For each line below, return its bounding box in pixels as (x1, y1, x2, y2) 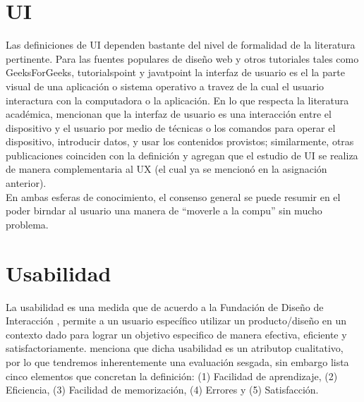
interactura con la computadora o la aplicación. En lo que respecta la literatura (6, 92, 349, 107)
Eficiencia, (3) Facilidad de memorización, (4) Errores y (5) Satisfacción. (6, 382, 319, 397)
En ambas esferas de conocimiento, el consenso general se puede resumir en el (6, 189, 341, 204)
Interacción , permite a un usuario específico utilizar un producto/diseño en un (6, 313, 347, 328)
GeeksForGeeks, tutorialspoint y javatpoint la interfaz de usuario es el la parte (6, 65, 345, 80)
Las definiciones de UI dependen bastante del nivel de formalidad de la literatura (6, 37, 356, 52)
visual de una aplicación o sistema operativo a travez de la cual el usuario (6, 78, 324, 93)
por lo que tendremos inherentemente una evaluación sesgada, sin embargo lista (6, 354, 349, 369)
